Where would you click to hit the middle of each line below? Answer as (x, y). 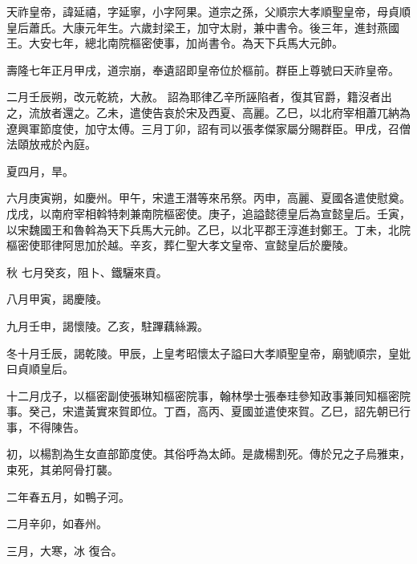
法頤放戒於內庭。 (51, 144)
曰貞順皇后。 (40, 369)
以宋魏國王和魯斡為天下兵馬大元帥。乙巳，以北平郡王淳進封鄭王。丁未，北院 (208, 229)
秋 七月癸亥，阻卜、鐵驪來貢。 (87, 272)
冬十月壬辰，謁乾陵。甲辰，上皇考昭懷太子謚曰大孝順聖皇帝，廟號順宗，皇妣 (208, 353)
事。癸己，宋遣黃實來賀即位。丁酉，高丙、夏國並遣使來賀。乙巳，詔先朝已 (203, 411)
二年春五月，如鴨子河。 (68, 496)
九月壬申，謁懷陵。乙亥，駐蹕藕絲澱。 (107, 325)
